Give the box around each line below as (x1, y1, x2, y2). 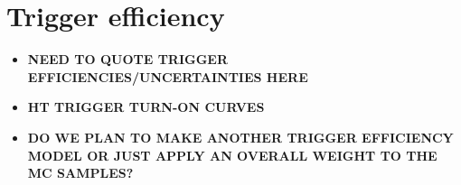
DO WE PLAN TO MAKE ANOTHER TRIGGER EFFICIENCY (27, 127, 454, 146)
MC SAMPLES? (27, 163, 134, 182)
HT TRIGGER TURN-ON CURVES (27, 97, 265, 116)
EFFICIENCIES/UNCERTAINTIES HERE (27, 67, 308, 86)
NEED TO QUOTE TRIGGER (27, 50, 229, 69)
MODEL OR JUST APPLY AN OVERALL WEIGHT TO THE (27, 145, 437, 164)
